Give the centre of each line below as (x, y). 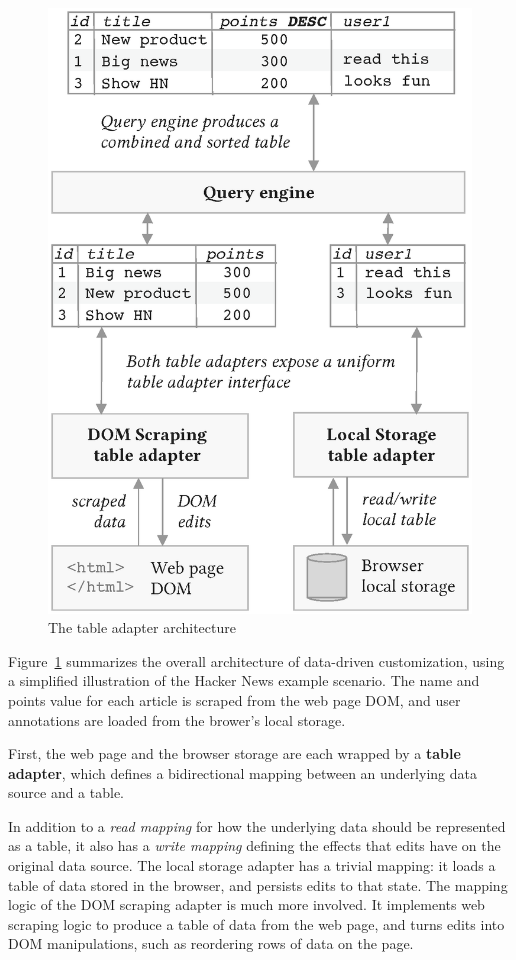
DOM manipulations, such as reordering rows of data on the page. (211, 943)
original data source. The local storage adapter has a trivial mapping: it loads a (252, 865)
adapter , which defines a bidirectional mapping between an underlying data (242, 772)
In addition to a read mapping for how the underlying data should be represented (257, 825)
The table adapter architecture (142, 627)
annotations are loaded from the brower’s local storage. (177, 719)
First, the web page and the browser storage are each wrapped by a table (234, 753)
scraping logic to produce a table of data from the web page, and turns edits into (256, 923)
